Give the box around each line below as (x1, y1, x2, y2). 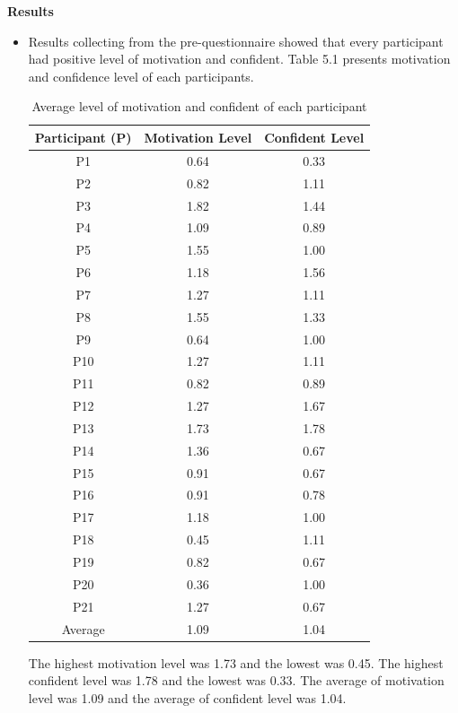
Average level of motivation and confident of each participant (31, 97, 367, 116)
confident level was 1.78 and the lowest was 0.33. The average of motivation (28, 671, 445, 690)
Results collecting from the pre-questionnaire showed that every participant (28, 31, 444, 50)
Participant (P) (34, 127, 132, 146)
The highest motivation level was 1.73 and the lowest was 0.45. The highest (28, 653, 444, 672)
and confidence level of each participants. (28, 66, 254, 85)
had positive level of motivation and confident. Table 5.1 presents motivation (28, 49, 451, 68)
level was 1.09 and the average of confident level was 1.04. (28, 688, 347, 707)
